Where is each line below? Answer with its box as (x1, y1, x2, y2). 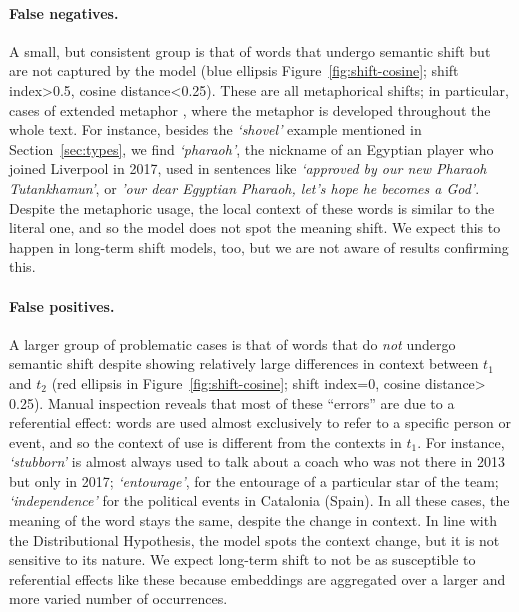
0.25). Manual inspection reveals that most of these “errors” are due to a (9, 392, 455, 413)
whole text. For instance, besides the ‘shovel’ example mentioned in (9, 119, 422, 140)
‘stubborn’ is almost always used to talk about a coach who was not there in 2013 (9, 451, 506, 472)
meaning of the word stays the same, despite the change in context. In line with (9, 510, 497, 531)
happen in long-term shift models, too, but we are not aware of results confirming (9, 236, 509, 257)
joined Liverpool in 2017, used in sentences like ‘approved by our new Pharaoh (9, 158, 487, 179)
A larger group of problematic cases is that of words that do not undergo (9, 333, 456, 354)
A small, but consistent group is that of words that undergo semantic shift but (9, 40, 491, 61)
